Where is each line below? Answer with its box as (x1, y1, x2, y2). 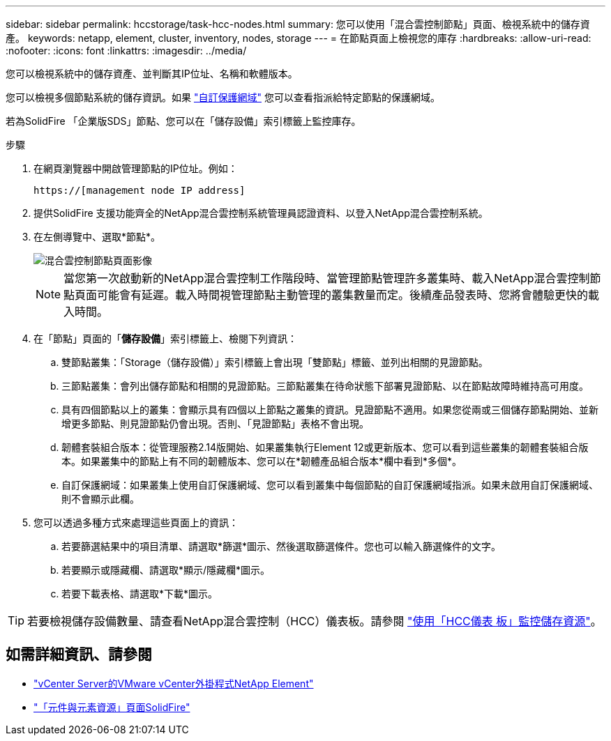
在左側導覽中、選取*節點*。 (33, 231, 161, 243)
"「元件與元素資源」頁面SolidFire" (33, 701, 190, 713)
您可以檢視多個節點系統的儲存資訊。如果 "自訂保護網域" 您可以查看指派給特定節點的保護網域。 (6, 91, 440, 103)
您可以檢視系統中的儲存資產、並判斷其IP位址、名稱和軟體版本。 (6, 68, 298, 79)
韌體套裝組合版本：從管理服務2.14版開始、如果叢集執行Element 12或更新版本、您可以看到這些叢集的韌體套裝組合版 (61, 441, 589, 453)
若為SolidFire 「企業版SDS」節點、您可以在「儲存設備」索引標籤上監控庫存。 (6, 115, 361, 127)
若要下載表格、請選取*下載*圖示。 (61, 588, 218, 599)
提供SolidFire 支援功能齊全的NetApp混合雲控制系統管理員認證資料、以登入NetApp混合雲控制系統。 (33, 207, 488, 219)
